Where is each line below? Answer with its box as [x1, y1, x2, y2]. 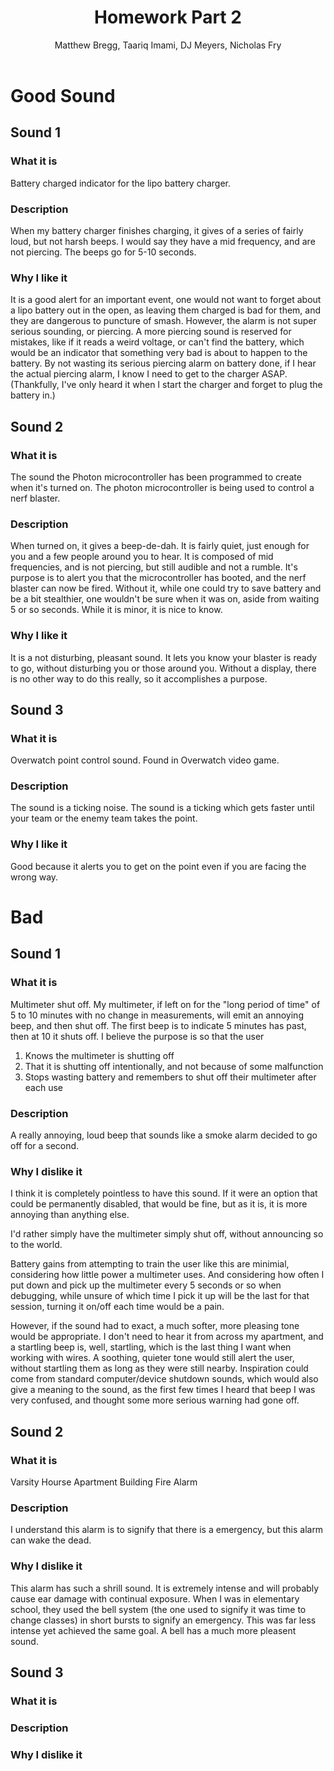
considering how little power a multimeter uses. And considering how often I [10, 1269, 325, 1281]
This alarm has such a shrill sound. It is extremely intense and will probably [10, 1582, 320, 1594]
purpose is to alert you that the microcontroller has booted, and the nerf [10, 572, 307, 584]
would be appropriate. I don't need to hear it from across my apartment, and [10, 1331, 324, 1343]
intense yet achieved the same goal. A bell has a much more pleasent [10, 1624, 297, 1636]
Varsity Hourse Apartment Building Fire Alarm [10, 1476, 198, 1488]
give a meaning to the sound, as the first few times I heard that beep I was [10, 1384, 316, 1396]
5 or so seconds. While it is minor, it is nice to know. [10, 604, 223, 616]
